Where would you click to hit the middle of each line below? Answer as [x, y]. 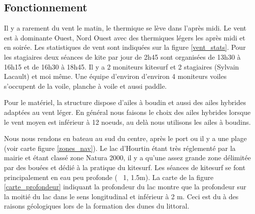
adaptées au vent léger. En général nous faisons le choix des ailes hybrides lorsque [127, 112]
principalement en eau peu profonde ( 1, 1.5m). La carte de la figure [109, 177]
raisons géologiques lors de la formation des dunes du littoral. [97, 206]
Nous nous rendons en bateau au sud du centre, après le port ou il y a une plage [126, 138]
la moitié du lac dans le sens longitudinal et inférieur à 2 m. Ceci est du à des [121, 196]
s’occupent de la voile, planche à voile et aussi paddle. [85, 86]
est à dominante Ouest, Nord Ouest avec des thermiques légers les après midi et [125, 37]
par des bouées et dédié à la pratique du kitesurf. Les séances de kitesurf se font [125, 167]
